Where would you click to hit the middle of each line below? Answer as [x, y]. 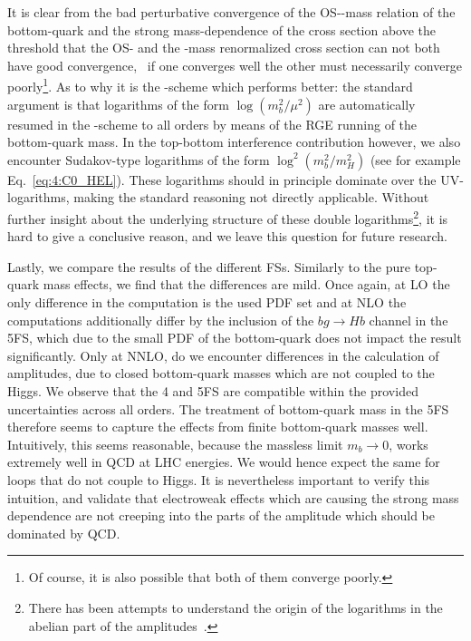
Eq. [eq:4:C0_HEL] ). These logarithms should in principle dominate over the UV [234, 179]
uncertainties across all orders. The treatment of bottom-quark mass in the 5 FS [228, 408]
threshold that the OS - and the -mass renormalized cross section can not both [224, 48]
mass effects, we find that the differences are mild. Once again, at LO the [246, 284]
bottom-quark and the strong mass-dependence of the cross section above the [222, 29]
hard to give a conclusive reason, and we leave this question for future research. [227, 236]
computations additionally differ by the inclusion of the [161, 320]
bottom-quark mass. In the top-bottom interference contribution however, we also [234, 142]
